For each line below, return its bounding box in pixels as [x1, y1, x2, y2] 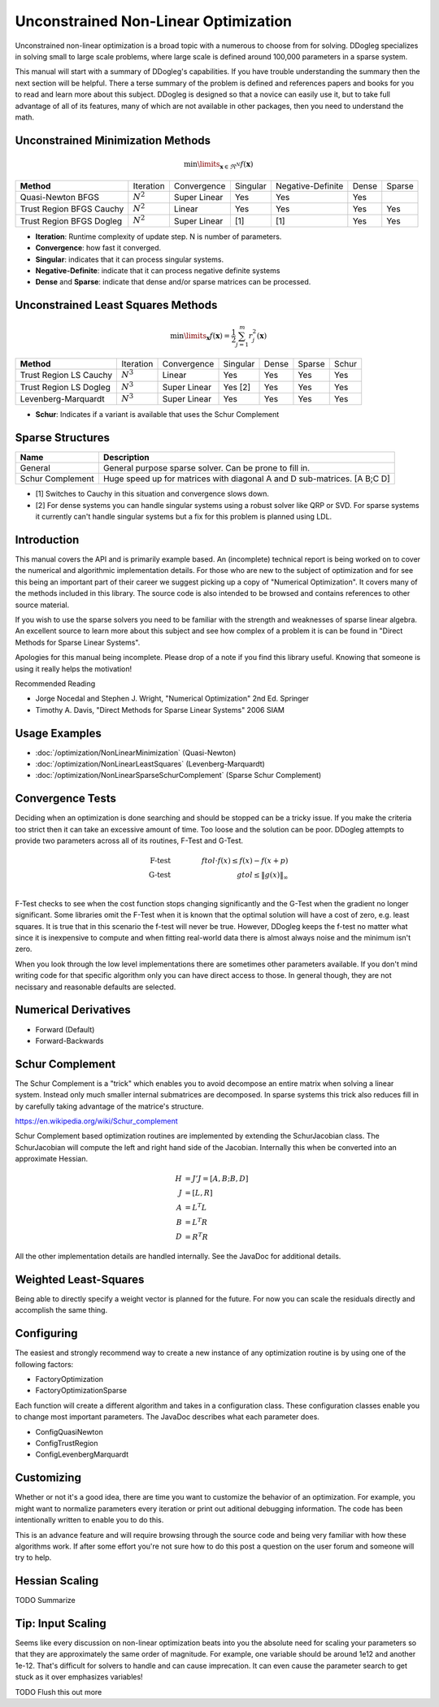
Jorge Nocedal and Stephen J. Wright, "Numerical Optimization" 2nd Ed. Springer [35, 693, 309, 703]
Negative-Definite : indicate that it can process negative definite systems [35, 265, 280, 276]
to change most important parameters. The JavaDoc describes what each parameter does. [15, 1412, 320, 1422]
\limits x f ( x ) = [183, 331, 231, 342]
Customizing [15, 1471, 81, 1485]
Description [102, 452, 150, 463]
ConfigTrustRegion [35, 1439, 98, 1449]
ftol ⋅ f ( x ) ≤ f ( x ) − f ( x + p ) [201, 856, 289, 866]
